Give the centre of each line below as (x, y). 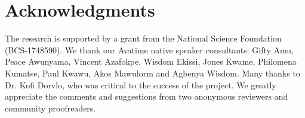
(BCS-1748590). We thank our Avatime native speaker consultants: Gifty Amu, (149, 50)
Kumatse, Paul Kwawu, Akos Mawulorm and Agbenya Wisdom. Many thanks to (152, 73)
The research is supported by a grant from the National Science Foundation (143, 38)
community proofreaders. (50, 108)
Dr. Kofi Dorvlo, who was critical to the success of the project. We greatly (141, 84)
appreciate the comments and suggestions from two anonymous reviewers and (147, 96)
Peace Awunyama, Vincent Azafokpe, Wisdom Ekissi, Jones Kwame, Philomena (151, 61)
